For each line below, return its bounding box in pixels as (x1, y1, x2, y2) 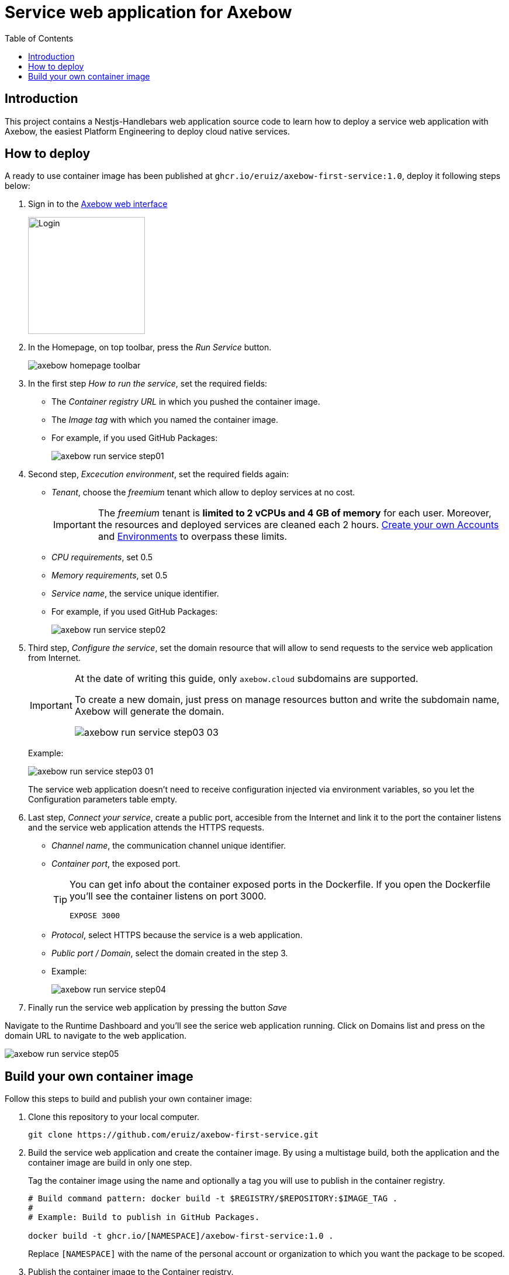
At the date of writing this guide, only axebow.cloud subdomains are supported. (74, 673, 418, 685)
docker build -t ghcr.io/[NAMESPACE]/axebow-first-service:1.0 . (28, 1231, 334, 1241)
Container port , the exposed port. (51, 859, 181, 869)
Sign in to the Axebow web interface (28, 199, 168, 209)
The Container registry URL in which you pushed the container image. (51, 397, 320, 407)
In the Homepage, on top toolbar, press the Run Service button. (28, 342, 272, 353)
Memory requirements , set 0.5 (51, 570, 168, 581)
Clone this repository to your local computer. (28, 1112, 199, 1122)
